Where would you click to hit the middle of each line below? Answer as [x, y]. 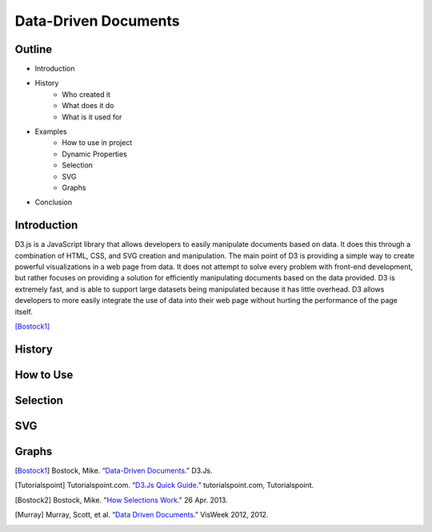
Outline [33, 49]
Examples [51, 131]
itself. [24, 312]
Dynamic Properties [94, 154]
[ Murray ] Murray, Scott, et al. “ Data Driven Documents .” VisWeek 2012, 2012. [142, 515]
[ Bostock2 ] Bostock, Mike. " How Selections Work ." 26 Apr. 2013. [121, 500]
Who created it [86, 94]
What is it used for [92, 117]
